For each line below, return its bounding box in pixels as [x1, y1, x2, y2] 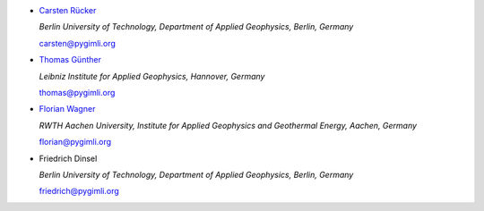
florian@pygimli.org [39, 137, 112, 148]
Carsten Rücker [39, 5, 97, 15]
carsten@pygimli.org [39, 38, 117, 48]
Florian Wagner [39, 104, 96, 114]
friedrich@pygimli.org [39, 186, 120, 197]
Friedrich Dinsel [39, 153, 98, 164]
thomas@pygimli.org [39, 87, 116, 97]
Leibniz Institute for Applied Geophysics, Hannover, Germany [39, 71, 265, 81]
